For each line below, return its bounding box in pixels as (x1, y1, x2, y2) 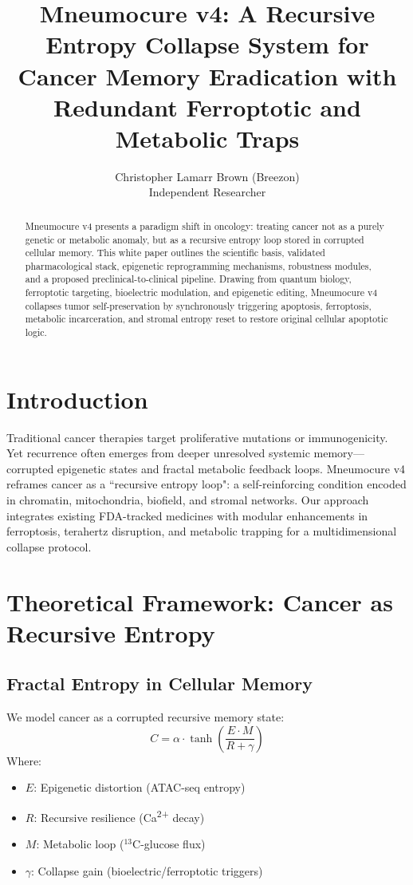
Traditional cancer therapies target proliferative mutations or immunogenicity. (6, 429, 388, 445)
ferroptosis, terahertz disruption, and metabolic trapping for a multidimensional (6, 523, 397, 539)
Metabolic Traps (115, 121, 300, 154)
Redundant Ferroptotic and (53, 90, 361, 123)
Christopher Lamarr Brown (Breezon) (115, 168, 300, 184)
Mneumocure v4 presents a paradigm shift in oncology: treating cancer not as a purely (25, 219, 384, 232)
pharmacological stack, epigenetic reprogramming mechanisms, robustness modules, (25, 259, 372, 272)
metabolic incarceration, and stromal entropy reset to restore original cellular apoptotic (25, 312, 388, 326)
